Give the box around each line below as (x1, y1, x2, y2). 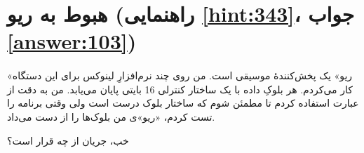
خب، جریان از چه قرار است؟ (7, 133, 129, 147)
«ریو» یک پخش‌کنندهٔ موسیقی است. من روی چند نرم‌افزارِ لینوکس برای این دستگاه (7, 68, 353, 83)
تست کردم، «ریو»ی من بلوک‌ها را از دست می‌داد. (7, 109, 215, 124)
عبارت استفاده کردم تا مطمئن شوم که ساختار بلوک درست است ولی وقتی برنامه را (7, 95, 359, 110)
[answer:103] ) (7, 27, 137, 55)
